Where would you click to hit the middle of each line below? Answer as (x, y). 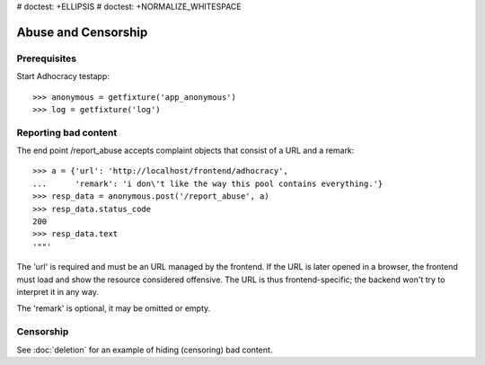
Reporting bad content (67, 132)
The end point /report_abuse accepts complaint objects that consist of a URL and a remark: (185, 151)
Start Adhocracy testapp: (63, 76)
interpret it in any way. (57, 291)
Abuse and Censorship (82, 32)
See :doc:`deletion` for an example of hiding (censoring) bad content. (145, 350)
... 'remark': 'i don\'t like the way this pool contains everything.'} (208, 183)
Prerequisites (46, 58)
